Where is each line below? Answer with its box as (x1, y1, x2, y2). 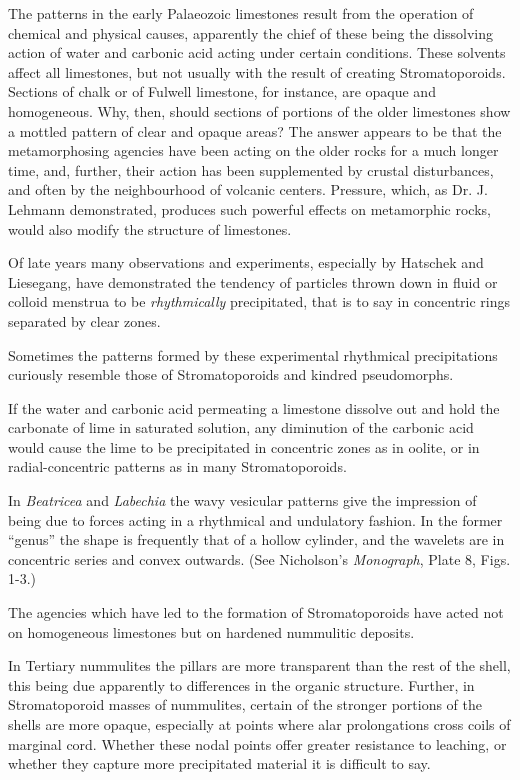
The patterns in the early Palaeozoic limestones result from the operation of (8, 3, 474, 23)
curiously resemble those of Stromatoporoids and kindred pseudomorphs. (8, 364, 454, 385)
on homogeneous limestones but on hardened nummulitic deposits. (8, 621, 415, 642)
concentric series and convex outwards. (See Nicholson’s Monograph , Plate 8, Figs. (8, 548, 511, 569)
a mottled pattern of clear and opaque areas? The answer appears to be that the (8, 120, 502, 141)
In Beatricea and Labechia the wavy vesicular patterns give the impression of (8, 490, 477, 511)
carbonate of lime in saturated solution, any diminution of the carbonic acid (8, 417, 474, 438)
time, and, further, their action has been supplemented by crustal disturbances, (8, 159, 494, 180)
